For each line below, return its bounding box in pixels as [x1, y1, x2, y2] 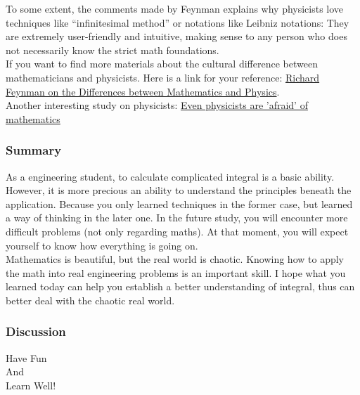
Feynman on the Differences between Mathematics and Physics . [6, 84, 280, 98]
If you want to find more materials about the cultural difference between [6, 56, 318, 71]
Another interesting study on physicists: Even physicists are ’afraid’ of [6, 98, 308, 112]
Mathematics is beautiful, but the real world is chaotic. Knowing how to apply [6, 252, 344, 266]
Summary [6, 141, 62, 159]
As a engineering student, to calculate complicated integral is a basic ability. [6, 169, 335, 183]
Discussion [6, 323, 66, 340]
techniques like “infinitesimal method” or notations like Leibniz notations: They [6, 15, 349, 30]
